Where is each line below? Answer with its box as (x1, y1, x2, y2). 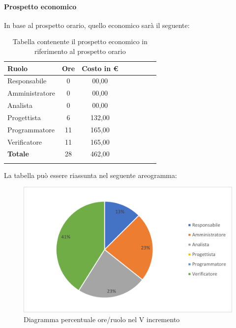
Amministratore (7, 88, 55, 98)
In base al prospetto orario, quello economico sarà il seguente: (4, 20, 190, 30)
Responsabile (7, 76, 47, 86)
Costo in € (82, 63, 118, 73)
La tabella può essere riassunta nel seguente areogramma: (4, 170, 177, 180)
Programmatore (7, 124, 55, 134)
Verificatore (7, 136, 42, 147)
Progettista (7, 112, 41, 122)
